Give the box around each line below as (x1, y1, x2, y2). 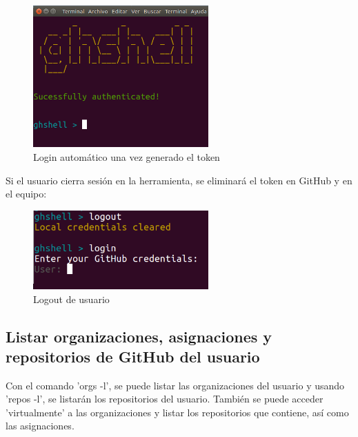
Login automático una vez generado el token (33, 150, 220, 164)
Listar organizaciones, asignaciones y (6, 325, 272, 347)
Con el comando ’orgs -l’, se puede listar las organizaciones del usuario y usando (6, 378, 345, 392)
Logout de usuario (33, 291, 110, 306)
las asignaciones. (6, 418, 74, 433)
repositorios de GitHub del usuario (6, 345, 260, 367)
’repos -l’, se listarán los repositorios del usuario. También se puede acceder (6, 391, 324, 406)
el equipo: (6, 186, 47, 201)
